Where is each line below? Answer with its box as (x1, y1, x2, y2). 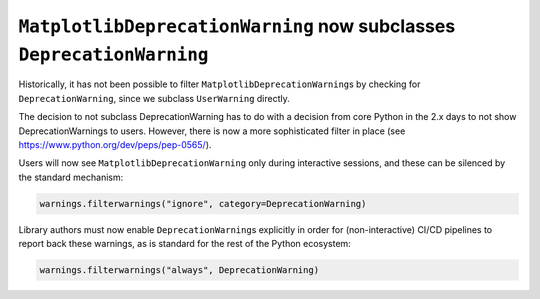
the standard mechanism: (18, 171, 124, 183)
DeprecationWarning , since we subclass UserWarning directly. (18, 92, 290, 104)
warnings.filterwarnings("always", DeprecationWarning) (39, 265, 320, 276)
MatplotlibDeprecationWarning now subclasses (18, 15, 456, 37)
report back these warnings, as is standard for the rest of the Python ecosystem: (18, 238, 352, 250)
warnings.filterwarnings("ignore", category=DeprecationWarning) (39, 198, 367, 209)
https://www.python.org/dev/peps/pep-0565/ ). (18, 138, 212, 150)
